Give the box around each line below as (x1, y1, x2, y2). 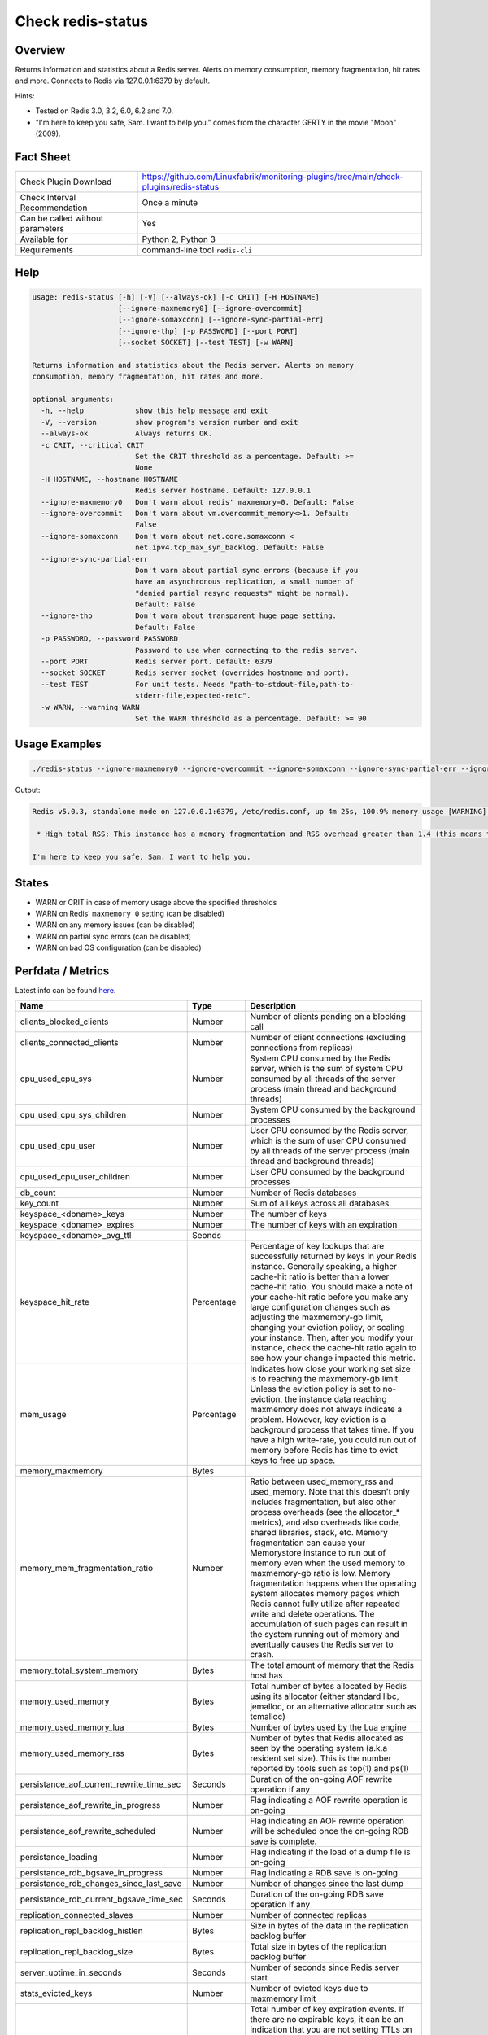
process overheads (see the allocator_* (249, 1507, 400, 1518)
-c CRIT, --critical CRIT (41, 440, 144, 449)
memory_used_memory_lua (20, 1722, 124, 1733)
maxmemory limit (249, 1993, 316, 2004)
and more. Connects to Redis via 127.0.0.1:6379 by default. (15, 76, 211, 85)
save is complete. (249, 1836, 317, 1847)
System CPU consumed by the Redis (249, 1053, 390, 1064)
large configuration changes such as (249, 1302, 390, 1313)
